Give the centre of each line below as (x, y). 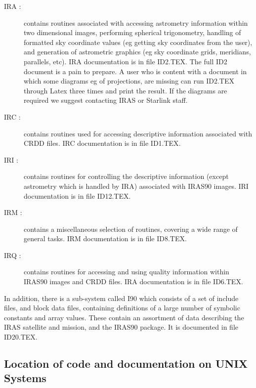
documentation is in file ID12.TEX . (77, 195)
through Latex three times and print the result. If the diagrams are (126, 90)
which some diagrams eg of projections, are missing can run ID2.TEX (129, 81)
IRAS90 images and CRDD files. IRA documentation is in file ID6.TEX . (133, 281)
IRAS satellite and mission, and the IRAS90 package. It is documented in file (121, 327)
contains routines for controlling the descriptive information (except (126, 176)
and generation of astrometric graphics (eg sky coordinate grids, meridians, (137, 52)
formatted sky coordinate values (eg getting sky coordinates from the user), (138, 42)
